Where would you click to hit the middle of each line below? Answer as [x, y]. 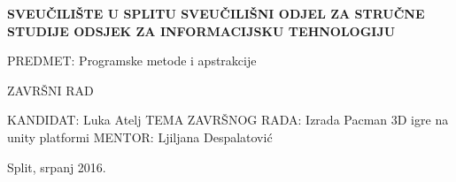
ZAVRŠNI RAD [50, 90]
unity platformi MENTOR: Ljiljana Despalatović [140, 136]
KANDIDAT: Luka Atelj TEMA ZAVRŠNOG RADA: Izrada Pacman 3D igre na [228, 120]
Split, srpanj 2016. [57, 167]
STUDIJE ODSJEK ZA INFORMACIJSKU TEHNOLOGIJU [201, 30]
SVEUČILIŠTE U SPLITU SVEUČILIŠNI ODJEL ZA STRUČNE [216, 13]
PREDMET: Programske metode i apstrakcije [132, 61]
